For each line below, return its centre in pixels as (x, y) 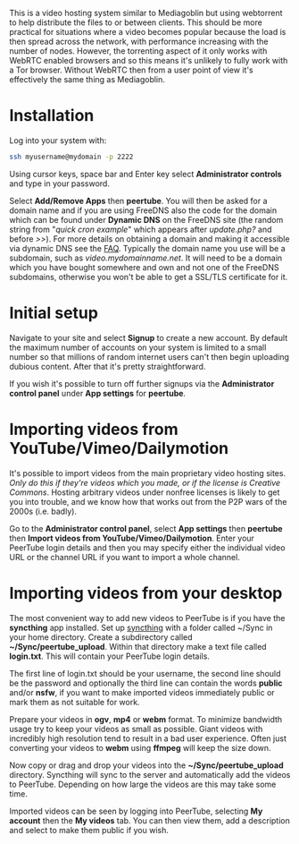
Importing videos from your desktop (146, 593)
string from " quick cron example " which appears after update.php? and (141, 229)
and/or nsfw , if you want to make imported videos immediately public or (142, 692)
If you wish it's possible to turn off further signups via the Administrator (142, 383)
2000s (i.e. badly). (43, 511)
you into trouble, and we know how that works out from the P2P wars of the (148, 501)
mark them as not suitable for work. (75, 702)
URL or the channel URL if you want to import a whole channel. (125, 557)
